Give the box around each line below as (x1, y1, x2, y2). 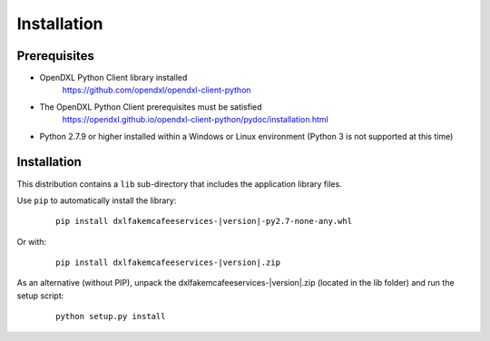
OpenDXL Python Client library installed (39, 73, 188, 83)
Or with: (16, 236, 47, 247)
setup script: (16, 290, 64, 301)
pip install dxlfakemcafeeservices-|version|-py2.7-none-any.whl (55, 216, 353, 227)
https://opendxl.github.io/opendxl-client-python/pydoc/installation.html (62, 114, 328, 125)
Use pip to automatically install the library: (16, 195, 177, 206)
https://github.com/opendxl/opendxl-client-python (62, 84, 251, 95)
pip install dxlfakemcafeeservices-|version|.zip (55, 258, 281, 268)
